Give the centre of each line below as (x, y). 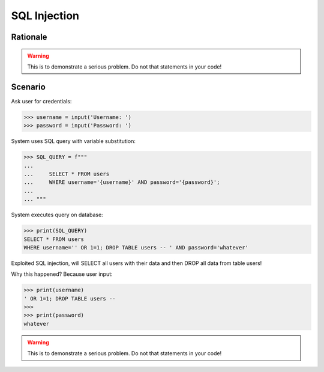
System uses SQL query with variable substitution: (73, 141)
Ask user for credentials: (41, 101)
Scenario (28, 87)
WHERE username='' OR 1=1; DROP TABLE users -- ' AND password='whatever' (136, 247)
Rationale (29, 37)
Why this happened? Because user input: (62, 274)
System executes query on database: (57, 215)
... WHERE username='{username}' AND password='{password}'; (122, 182)
